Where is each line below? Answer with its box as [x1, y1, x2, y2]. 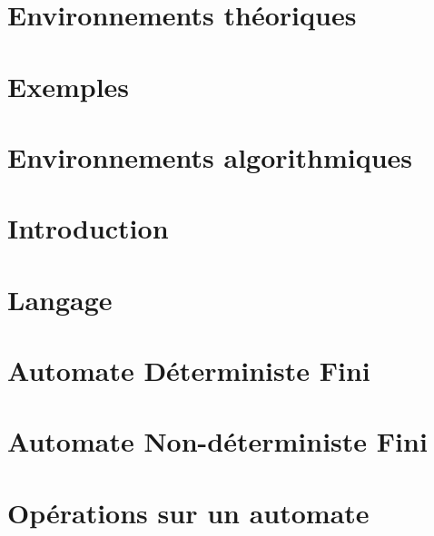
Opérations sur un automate [7, 493, 370, 531]
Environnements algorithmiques [7, 138, 413, 175]
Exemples [7, 67, 130, 104]
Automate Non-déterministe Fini [7, 423, 428, 460]
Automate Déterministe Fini [7, 352, 370, 389]
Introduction [7, 210, 169, 247]
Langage [7, 280, 113, 317]
